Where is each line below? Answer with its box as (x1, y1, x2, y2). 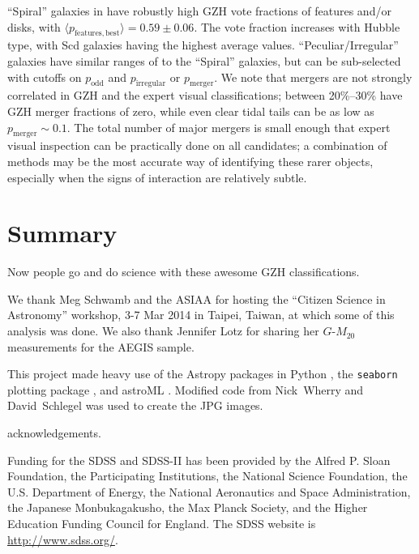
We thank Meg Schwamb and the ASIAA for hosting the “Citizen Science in (7, 290, 386, 307)
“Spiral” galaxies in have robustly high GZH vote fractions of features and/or (7, 2, 391, 19)
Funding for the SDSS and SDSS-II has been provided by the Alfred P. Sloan (7, 451, 391, 468)
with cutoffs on (7, 68, 82, 85)
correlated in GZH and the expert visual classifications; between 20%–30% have (7, 87, 403, 104)
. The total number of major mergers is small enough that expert (66, 118, 391, 135)
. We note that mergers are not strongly (214, 68, 413, 85)
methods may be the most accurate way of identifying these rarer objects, (7, 152, 374, 169)
